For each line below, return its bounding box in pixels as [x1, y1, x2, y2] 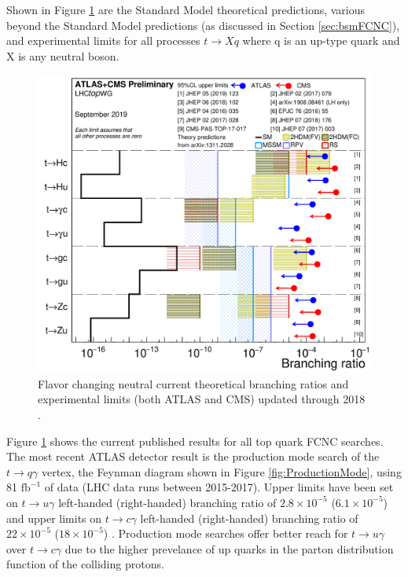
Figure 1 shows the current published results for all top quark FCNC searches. [6, 432, 384, 449]
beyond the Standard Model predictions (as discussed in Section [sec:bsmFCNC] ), [6, 17, 400, 33]
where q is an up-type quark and [242, 32, 400, 49]
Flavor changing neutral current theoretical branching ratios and [38, 375, 349, 391]
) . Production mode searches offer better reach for [103, 525, 348, 542]
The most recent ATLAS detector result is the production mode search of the [6, 448, 380, 465]
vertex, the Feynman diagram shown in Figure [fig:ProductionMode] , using [41, 463, 402, 480]
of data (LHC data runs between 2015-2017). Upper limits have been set [44, 479, 394, 495]
